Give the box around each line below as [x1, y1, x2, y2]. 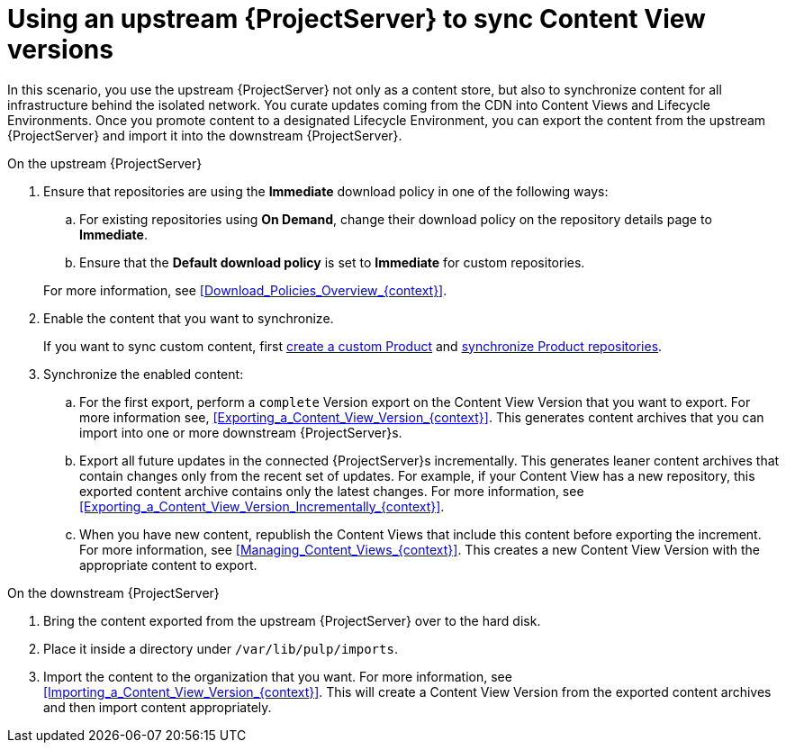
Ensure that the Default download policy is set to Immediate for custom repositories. [79, 254, 585, 270]
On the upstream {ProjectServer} [7, 155, 203, 171]
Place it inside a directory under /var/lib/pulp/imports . [43, 640, 398, 656]
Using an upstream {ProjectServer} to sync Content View [7, 4, 706, 34]
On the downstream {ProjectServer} [7, 584, 220, 601]
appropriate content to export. [79, 556, 257, 573]
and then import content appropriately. [43, 699, 272, 715]
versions [7, 34, 113, 65]
